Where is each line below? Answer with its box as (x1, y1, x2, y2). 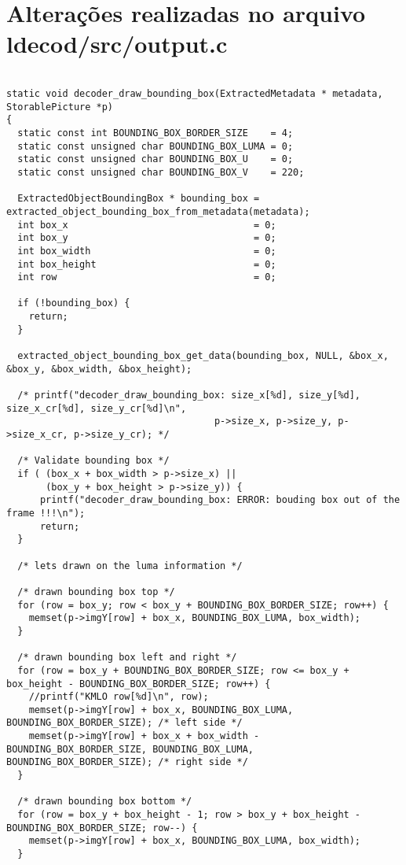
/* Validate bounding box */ (17, 455, 170, 467)
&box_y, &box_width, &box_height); (6, 363, 192, 375)
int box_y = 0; (17, 232, 276, 244)
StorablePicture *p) (6, 101, 114, 113)
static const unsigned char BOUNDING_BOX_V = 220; (17, 166, 305, 178)
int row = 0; (17, 272, 276, 283)
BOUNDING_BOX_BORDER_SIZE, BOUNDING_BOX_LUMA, (6, 743, 254, 755)
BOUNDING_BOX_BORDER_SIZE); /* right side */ (6, 756, 248, 768)
